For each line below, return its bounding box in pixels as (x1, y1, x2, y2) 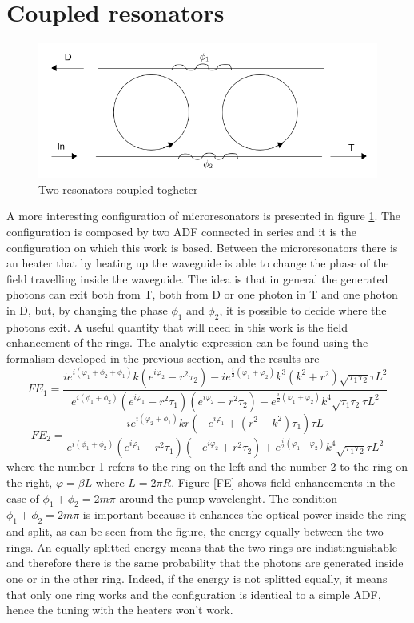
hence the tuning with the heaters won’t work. (6, 601, 233, 618)
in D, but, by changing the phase (6, 302, 168, 319)
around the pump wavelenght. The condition (119, 489, 338, 506)
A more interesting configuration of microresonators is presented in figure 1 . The (6, 207, 401, 224)
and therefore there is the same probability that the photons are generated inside (6, 554, 404, 571)
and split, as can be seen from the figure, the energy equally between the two (6, 523, 384, 540)
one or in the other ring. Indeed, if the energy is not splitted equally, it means (6, 569, 388, 586)
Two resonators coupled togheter (38, 180, 198, 197)
